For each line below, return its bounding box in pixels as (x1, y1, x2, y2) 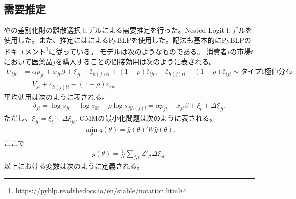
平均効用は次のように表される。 (4, 91, 109, 101)
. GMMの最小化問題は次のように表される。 (75, 113, 217, 123)
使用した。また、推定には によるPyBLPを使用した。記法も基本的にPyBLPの (4, 34, 251, 45)
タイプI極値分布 (240, 68, 292, 76)
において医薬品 (4, 56, 53, 66)
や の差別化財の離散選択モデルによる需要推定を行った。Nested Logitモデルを (4, 25, 253, 35)
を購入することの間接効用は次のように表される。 (55, 56, 216, 66)
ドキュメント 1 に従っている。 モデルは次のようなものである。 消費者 (4, 45, 228, 57)
